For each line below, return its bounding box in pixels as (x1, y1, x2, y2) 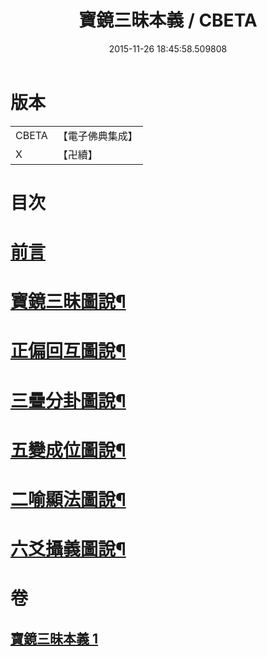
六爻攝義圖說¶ (10, 538, 127, 561)
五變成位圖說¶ (10, 439, 127, 461)
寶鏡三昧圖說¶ (10, 291, 127, 313)
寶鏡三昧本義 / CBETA (78, 9, 258, 32)
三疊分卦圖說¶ (10, 389, 127, 412)
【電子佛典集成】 (57, 129, 138, 143)
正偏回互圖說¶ (10, 340, 127, 363)
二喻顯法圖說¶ (10, 489, 127, 511)
